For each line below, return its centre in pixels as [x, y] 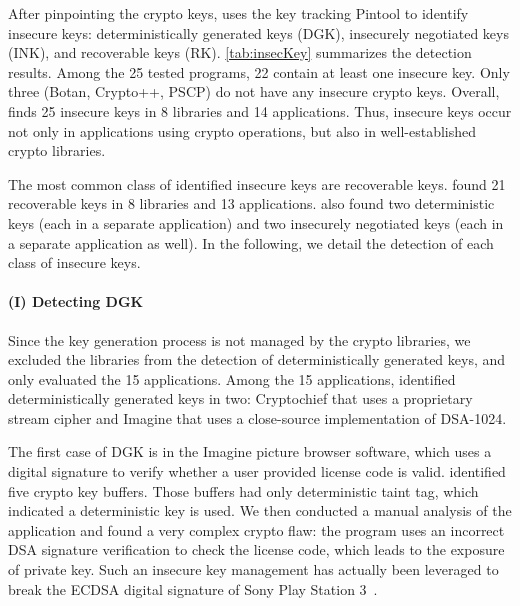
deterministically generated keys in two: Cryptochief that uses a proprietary [240, 398]
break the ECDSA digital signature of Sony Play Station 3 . [193, 588]
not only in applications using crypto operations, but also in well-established [242, 130]
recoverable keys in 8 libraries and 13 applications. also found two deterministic [251, 203]
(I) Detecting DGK [76, 301]
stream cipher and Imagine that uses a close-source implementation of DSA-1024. [257, 417]
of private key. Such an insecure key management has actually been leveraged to [253, 569]
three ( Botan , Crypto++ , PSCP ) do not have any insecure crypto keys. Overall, [254, 91]
